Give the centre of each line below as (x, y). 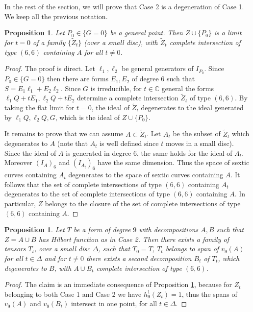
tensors (15, 249)
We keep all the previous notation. (56, 16)
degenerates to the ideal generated (192, 108)
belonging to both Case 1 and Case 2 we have (73, 294)
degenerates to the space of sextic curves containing (146, 175)
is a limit (228, 33)
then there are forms (78, 79)
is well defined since (129, 143)
